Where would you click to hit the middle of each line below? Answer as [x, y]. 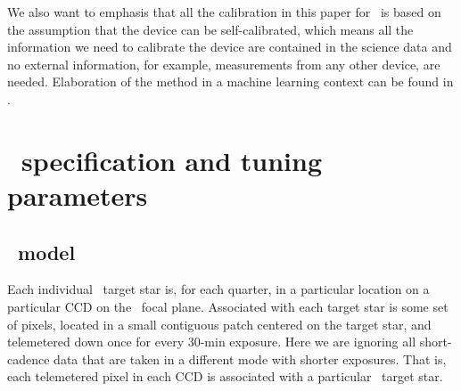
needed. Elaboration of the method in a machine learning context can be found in [230, 81]
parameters [78, 195]
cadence [29, 358]
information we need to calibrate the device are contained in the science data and [230, 47]
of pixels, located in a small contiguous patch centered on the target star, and [219, 324]
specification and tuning [172, 160]
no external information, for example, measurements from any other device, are [224, 64]
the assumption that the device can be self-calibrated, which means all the [210, 29]
